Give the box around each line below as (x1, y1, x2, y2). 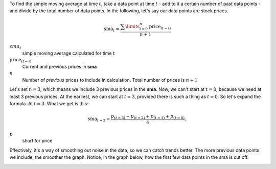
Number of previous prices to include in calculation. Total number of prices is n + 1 (22, 77, 198, 83)
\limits (125, 23, 140, 29)
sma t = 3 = (87, 116, 110, 123)
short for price (22, 138, 53, 144)
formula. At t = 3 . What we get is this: (9, 101, 89, 107)
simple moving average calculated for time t (22, 50, 115, 56)
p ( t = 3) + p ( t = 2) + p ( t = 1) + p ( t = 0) (110, 113, 185, 120)
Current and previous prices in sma (22, 63, 97, 69)
